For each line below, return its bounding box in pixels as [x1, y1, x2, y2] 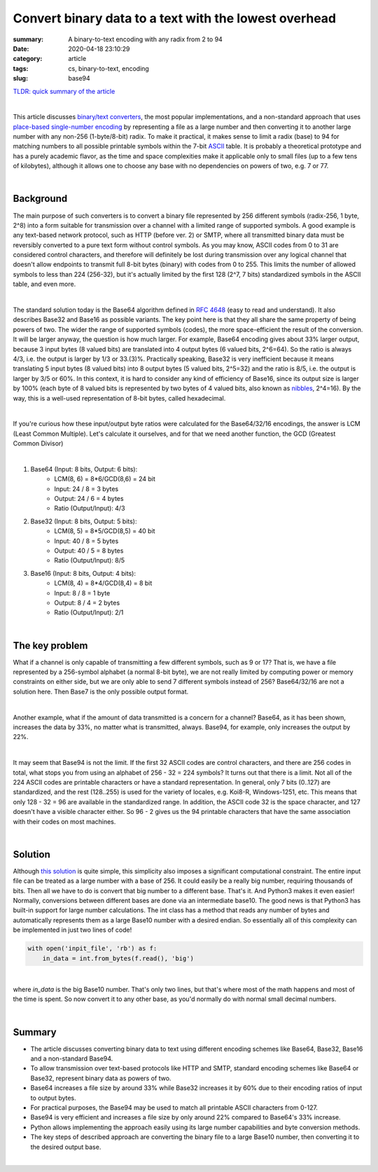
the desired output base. [30, 1143, 101, 1151]
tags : [13, 64, 29, 73]
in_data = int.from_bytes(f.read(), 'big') [42, 954, 194, 963]
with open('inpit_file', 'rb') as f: [27, 944, 157, 953]
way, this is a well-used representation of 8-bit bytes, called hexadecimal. [13, 394, 226, 402]
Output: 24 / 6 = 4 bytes [54, 495, 124, 503]
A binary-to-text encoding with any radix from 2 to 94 [68, 35, 223, 43]
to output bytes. [30, 1094, 76, 1102]
